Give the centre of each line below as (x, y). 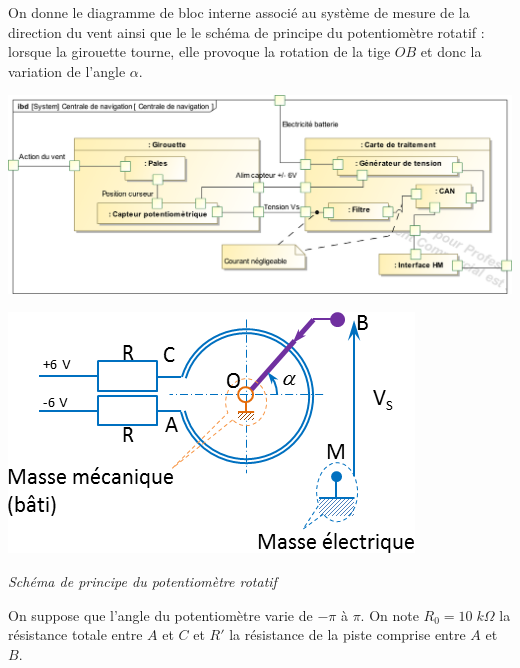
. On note (389, 614)
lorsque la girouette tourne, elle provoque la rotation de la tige (199, 51)
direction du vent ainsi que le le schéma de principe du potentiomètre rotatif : (246, 31)
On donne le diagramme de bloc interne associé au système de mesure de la (239, 12)
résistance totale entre (75, 634)
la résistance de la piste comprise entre (347, 634)
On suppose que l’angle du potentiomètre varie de (160, 614)
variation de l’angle (67, 70)
